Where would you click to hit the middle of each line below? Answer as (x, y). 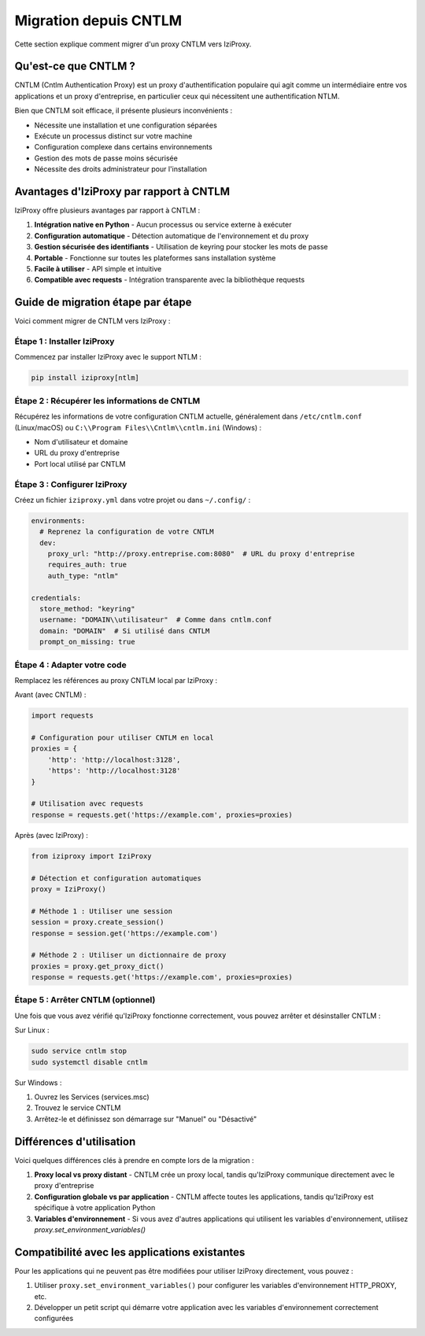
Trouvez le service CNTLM (78, 1108)
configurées (54, 1319)
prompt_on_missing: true (87, 642)
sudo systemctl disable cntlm (89, 1062)
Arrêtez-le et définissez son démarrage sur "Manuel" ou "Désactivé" (146, 1119)
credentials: (56, 598)
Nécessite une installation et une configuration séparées (126, 125)
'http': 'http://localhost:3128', (114, 760)
